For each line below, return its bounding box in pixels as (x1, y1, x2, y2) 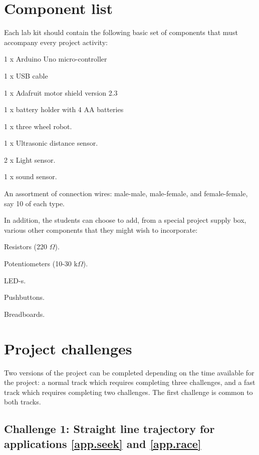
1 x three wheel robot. (4, 121, 72, 131)
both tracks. (4, 396, 41, 407)
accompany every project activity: (4, 37, 108, 47)
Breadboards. (4, 308, 45, 319)
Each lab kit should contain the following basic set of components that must (4, 27, 238, 38)
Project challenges (4, 338, 132, 358)
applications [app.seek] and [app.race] (4, 435, 201, 451)
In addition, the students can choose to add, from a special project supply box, (4, 215, 246, 225)
